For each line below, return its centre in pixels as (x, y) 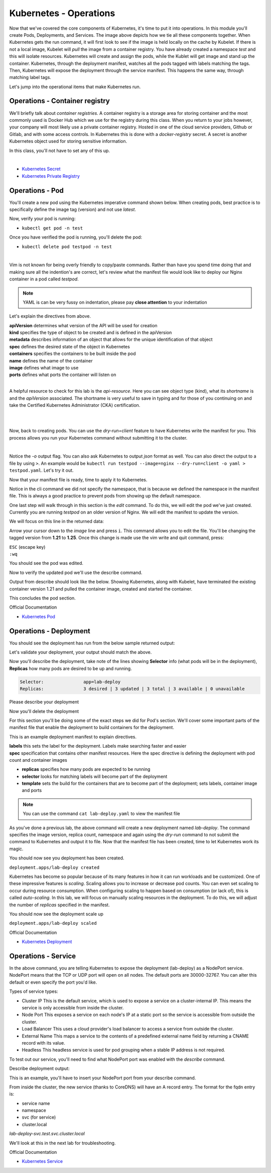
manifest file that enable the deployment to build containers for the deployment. (92, 727)
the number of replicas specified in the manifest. (59, 905)
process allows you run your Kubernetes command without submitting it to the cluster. (98, 437)
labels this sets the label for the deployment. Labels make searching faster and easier (98, 746)
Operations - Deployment (50, 631)
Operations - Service (43, 956)
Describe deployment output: (39, 1069)
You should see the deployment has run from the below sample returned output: (92, 643)
